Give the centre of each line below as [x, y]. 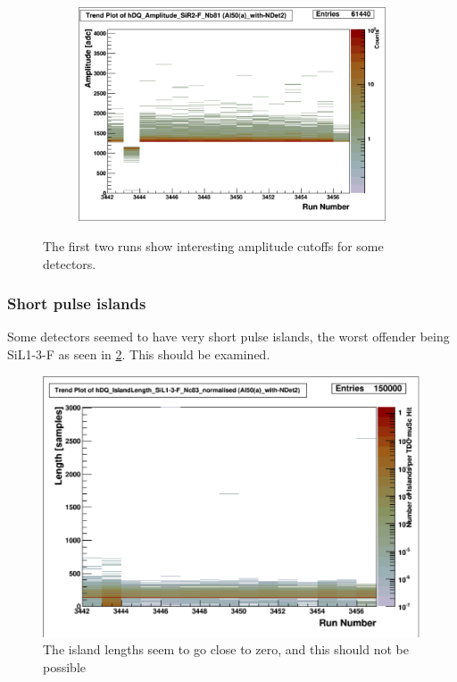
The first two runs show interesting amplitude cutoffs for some [213, 245]
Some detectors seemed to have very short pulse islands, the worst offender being [228, 337]
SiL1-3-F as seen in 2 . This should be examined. [139, 354]
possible [64, 666]
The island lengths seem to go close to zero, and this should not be [226, 649]
